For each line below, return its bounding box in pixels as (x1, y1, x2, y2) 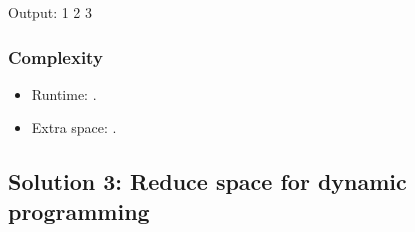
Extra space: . (31, 117, 117, 138)
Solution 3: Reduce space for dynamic (8, 166, 407, 197)
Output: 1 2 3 (8, 2, 93, 22)
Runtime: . (31, 83, 97, 104)
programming (8, 195, 150, 226)
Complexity (8, 44, 103, 69)
